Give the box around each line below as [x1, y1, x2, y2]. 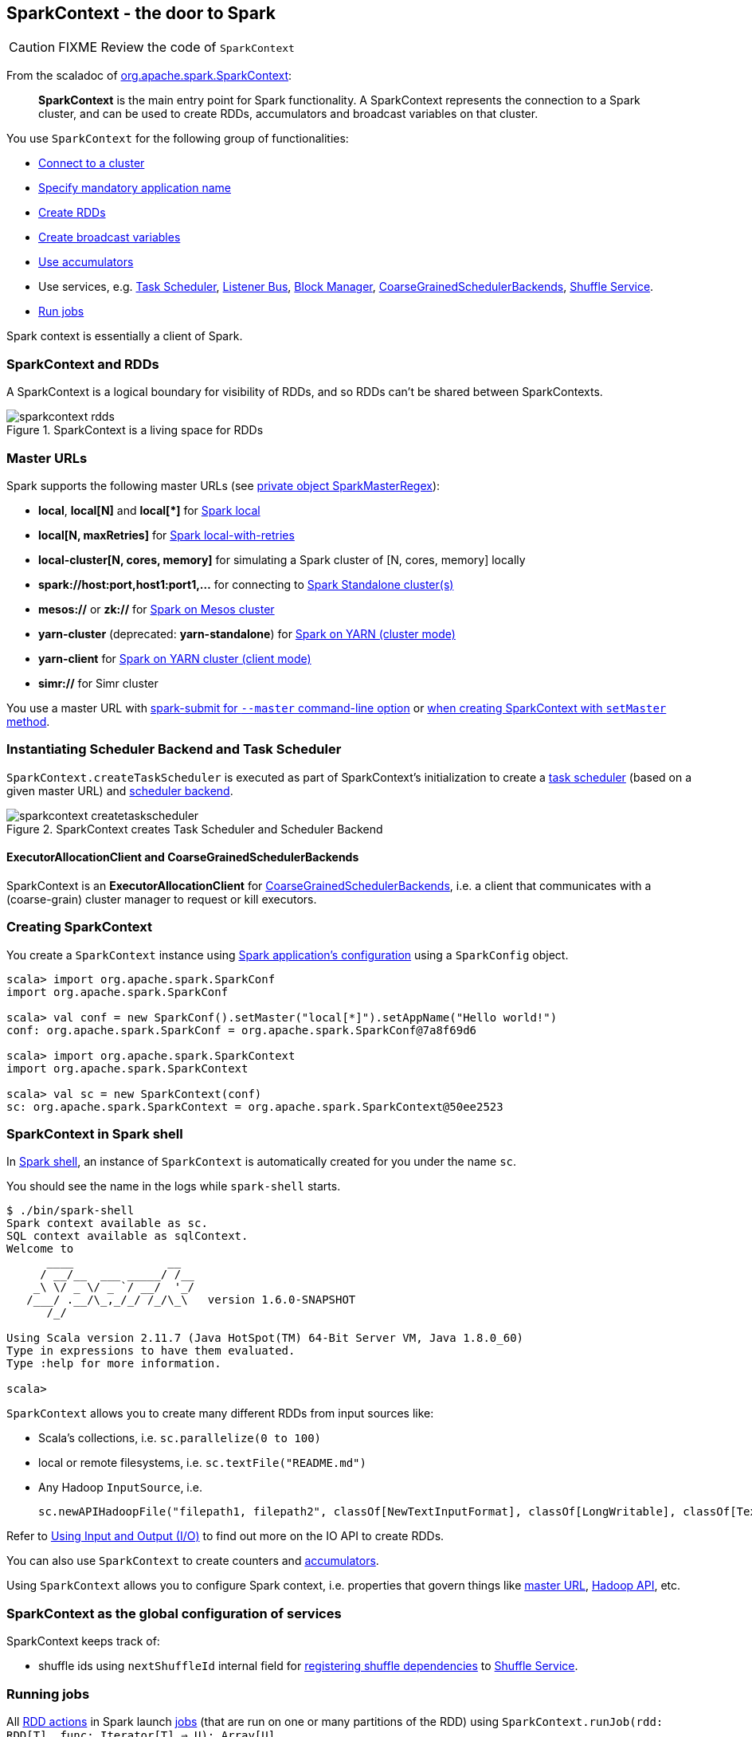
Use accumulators [38, 255, 134, 269]
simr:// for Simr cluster [38, 676, 159, 690]
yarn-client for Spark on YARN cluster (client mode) [38, 651, 311, 665]
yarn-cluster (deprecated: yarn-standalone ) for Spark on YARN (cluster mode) [38, 626, 456, 641]
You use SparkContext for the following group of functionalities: [6, 131, 349, 146]
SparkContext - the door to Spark [6, 3, 276, 23]
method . [6, 714, 50, 728]
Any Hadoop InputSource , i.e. [38, 1480, 202, 1495]
